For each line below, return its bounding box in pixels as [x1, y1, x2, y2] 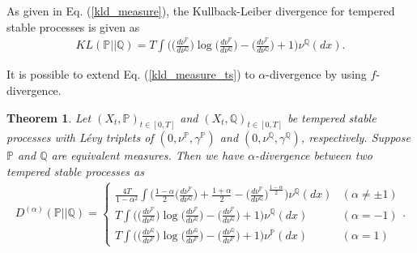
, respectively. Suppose [300, 129, 411, 146]
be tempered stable [287, 109, 377, 126]
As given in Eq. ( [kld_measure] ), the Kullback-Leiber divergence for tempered [6, 2, 395, 19]
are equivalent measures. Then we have [51, 147, 245, 164]
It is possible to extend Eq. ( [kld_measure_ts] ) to [6, 66, 255, 83]
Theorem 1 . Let [6, 109, 91, 126]
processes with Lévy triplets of [6, 129, 154, 146]
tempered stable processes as [6, 163, 144, 180]
